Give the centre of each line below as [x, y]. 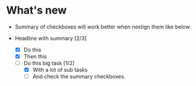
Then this [35, 56]
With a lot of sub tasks [60, 70]
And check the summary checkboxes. [79, 77]
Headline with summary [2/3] [51, 38]
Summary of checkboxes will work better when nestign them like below [102, 27]
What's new [37, 10]
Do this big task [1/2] [49, 63]
